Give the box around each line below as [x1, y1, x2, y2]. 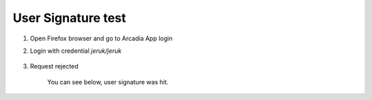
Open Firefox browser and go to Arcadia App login [30, 34, 173, 42]
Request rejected [30, 62, 79, 71]
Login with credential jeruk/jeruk [30, 47, 122, 55]
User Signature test [12, 10, 127, 25]
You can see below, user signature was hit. [47, 77, 169, 86]
